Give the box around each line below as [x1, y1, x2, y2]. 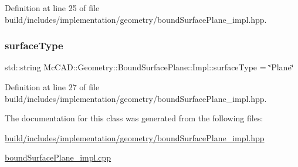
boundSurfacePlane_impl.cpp [5, 151, 111, 163]
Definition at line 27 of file [5, 81, 100, 93]
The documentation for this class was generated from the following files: [5, 112, 263, 124]
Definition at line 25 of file [5, 2, 100, 13]
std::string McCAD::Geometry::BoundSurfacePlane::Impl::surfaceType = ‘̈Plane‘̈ [5, 61, 294, 73]
